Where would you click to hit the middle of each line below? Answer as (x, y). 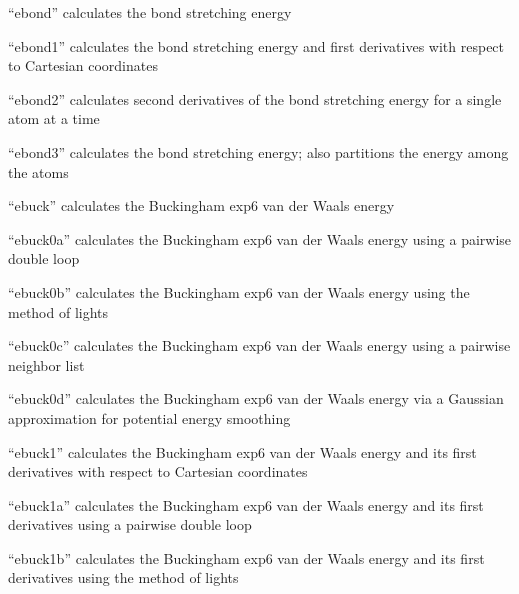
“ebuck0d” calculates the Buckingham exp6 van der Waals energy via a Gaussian (256, 398)
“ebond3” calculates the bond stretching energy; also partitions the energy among (258, 151)
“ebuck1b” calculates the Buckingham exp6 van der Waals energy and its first (246, 557)
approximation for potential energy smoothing (149, 417)
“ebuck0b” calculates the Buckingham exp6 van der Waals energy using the (239, 291)
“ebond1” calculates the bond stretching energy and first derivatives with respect (256, 45)
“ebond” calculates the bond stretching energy (150, 12)
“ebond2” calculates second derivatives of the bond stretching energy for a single (255, 98)
